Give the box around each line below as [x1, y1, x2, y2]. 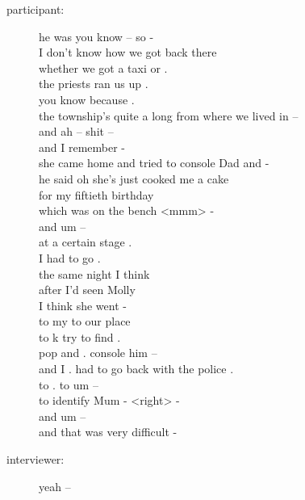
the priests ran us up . [39, 75, 148, 92]
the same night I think [39, 265, 150, 282]
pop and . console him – [39, 344, 157, 361]
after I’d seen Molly [39, 281, 136, 298]
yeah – [39, 477, 71, 494]
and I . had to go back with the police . [39, 360, 234, 377]
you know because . [39, 90, 135, 107]
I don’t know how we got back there [39, 44, 217, 61]
